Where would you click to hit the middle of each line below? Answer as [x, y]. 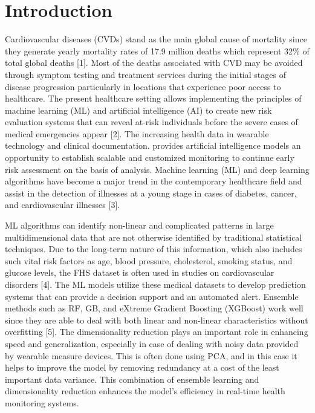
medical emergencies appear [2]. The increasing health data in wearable [137, 133]
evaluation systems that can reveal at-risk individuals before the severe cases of [151, 122]
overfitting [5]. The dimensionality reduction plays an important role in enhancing [157, 332]
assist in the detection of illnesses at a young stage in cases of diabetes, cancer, [151, 193]
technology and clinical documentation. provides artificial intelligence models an [153, 145]
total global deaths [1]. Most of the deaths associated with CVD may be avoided [154, 63]
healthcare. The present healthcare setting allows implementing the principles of [153, 98]
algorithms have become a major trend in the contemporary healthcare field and [154, 181]
